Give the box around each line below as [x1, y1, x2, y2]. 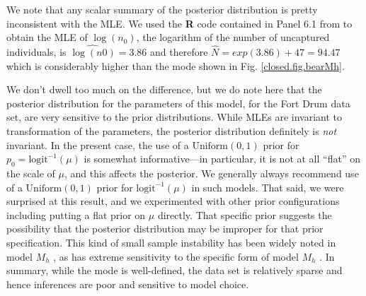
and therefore [150, 45, 208, 59]
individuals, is [6, 45, 67, 59]
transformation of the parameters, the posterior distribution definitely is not [6, 123, 337, 138]
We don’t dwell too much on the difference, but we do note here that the [6, 82, 322, 97]
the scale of [6, 165, 55, 180]
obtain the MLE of [6, 30, 88, 45]
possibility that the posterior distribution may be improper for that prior [6, 221, 324, 236]
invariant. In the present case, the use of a [6, 137, 189, 152]
